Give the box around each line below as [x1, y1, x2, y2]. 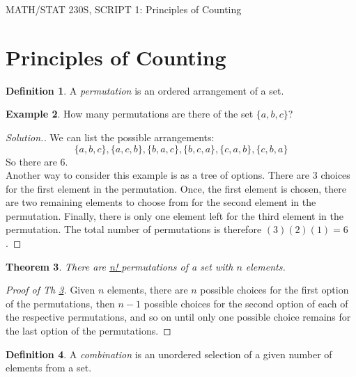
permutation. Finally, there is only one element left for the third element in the [6, 208, 344, 223]
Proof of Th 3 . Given [6, 282, 95, 297]
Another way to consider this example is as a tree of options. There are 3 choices [6, 168, 350, 182]
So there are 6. [6, 154, 68, 168]
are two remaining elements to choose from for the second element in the [6, 195, 316, 209]
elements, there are [107, 282, 188, 297]
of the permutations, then [6, 296, 115, 310]
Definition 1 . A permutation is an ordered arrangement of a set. [6, 83, 284, 97]
